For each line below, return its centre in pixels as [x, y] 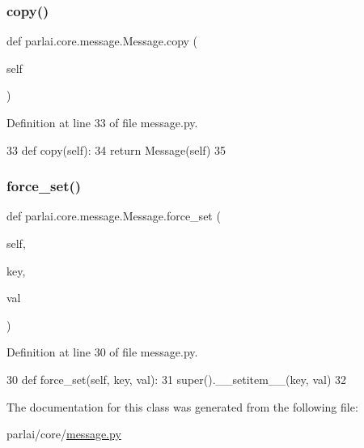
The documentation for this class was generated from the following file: [182, 406]
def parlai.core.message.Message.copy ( [102, 41]
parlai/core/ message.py [64, 434]
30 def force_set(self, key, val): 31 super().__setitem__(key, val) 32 [176, 379]
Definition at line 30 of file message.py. [102, 352]
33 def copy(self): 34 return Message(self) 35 [116, 149]
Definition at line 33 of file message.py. [102, 122]
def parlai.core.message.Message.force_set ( [114, 216]
